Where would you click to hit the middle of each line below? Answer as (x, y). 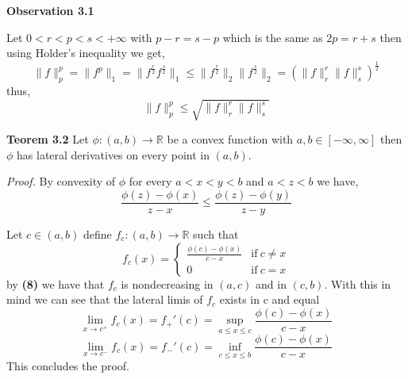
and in (271, 283)
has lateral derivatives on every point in (113, 154)
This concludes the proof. (68, 366)
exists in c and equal (269, 299)
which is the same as (273, 37)
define (98, 234)
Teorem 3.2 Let (48, 139)
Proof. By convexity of (61, 181)
